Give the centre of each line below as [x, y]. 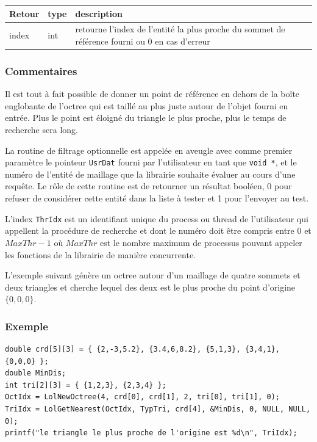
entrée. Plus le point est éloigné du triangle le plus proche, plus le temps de [146, 118]
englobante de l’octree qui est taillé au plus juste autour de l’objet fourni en [147, 105]
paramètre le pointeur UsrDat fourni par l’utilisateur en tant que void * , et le [151, 162]
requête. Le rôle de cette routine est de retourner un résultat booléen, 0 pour [148, 186]
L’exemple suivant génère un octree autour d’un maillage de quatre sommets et [153, 275]
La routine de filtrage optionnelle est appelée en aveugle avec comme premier [149, 150]
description [99, 13]
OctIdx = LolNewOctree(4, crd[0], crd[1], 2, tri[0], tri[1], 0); [143, 397]
